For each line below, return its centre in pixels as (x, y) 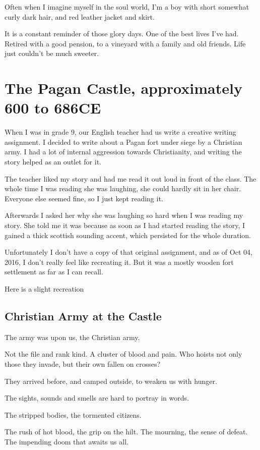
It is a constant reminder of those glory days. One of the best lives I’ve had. (122, 34)
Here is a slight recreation (44, 289)
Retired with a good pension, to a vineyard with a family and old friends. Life (125, 43)
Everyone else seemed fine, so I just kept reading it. (84, 198)
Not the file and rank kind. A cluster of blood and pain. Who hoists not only (123, 354)
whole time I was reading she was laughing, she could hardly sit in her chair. (123, 188)
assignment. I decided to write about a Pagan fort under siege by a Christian (123, 142)
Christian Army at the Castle (83, 316)
